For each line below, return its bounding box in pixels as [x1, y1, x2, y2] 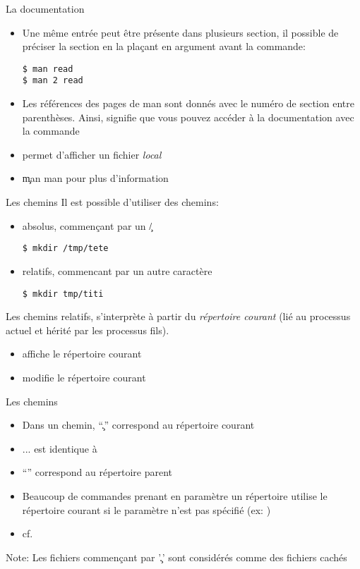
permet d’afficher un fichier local [22, 147, 162, 161]
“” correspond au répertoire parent [22, 465, 173, 479]
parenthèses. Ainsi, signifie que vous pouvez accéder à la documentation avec [22, 109, 354, 124]
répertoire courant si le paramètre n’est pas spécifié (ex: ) [22, 502, 271, 517]
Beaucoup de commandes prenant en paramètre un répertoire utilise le [22, 488, 328, 503]
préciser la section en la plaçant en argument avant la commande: [22, 39, 306, 54]
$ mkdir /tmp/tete [22, 243, 109, 254]
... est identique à [22, 441, 97, 455]
